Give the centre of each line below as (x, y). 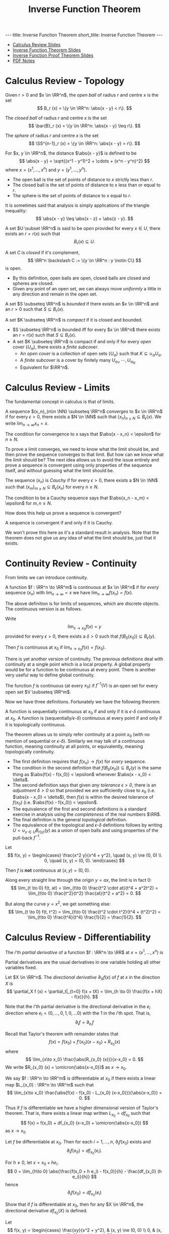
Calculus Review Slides (36, 45)
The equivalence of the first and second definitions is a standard (79, 809)
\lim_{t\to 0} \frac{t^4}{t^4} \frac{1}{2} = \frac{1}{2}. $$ (84, 917)
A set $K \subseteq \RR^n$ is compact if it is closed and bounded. (74, 320)
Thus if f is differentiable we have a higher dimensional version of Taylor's (82, 1108)
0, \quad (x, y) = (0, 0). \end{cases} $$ (84, 861)
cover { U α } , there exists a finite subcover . (56, 347)
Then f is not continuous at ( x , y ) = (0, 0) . (48, 870)
